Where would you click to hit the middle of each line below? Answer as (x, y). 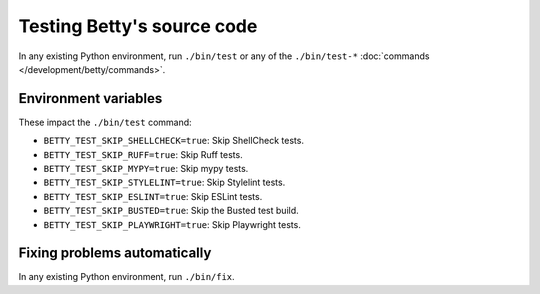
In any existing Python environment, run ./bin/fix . (126, 277)
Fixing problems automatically (115, 253)
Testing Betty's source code (138, 26)
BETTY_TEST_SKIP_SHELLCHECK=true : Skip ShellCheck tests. (174, 141)
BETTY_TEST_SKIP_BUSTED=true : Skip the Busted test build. (171, 211)
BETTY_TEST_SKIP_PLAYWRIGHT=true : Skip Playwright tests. (172, 224)
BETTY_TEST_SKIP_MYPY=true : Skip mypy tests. (146, 169)
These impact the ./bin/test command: (105, 122)
